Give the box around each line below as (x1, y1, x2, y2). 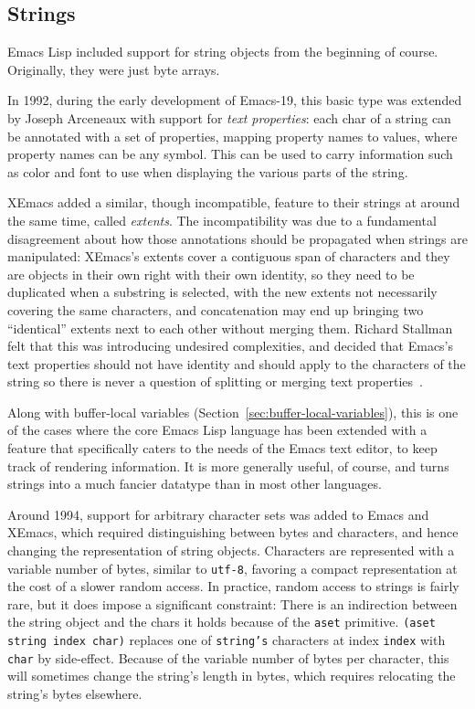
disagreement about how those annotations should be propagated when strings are (7, 228, 468, 248)
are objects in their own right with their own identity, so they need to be (7, 264, 415, 283)
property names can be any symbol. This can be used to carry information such (7, 144, 453, 164)
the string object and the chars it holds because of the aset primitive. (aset (7, 612, 436, 631)
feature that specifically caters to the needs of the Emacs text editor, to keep (7, 439, 438, 458)
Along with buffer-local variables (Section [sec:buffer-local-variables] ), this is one (7, 402, 459, 421)
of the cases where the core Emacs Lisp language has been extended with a (7, 420, 427, 439)
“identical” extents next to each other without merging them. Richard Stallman (7, 318, 453, 337)
